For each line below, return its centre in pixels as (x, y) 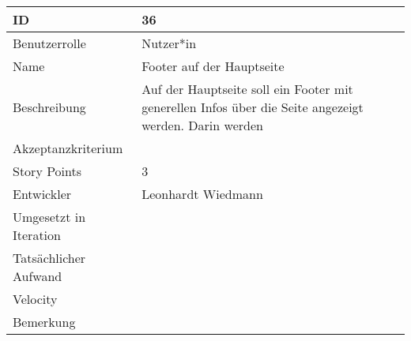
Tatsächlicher (49, 258)
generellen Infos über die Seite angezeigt (253, 107)
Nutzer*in (169, 43)
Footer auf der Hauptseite (213, 66)
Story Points (47, 171)
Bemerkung (44, 322)
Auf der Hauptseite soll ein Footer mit (247, 89)
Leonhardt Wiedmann (202, 194)
